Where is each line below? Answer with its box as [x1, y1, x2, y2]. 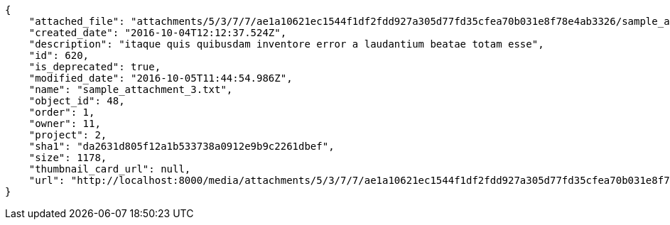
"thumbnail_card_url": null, [28, 163, 191, 175]
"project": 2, [28, 129, 107, 141]
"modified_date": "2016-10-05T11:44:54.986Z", [28, 72, 293, 84]
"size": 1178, [28, 152, 107, 163]
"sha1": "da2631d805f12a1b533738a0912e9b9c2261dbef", [28, 141, 335, 152]
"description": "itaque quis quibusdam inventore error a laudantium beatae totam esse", [28, 38, 544, 50]
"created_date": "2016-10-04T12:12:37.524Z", [28, 27, 287, 38]
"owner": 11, [28, 118, 101, 129]
